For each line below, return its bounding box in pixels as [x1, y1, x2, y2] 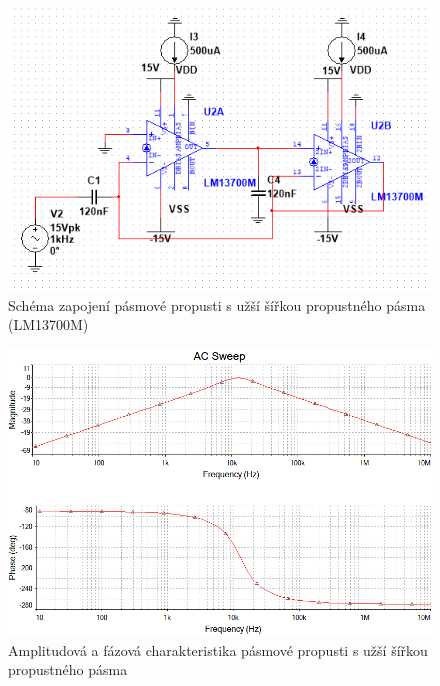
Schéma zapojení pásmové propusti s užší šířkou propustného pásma [8, 294, 426, 315]
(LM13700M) [8, 314, 89, 335]
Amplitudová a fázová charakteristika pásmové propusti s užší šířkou [8, 639, 428, 660]
